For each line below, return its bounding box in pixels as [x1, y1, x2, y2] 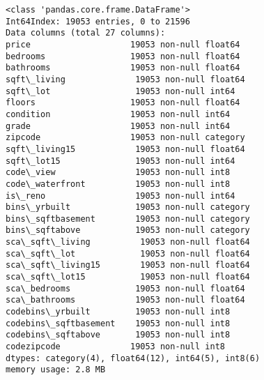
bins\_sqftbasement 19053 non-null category [6, 213, 250, 224]
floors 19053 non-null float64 [6, 98, 240, 108]
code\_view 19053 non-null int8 [6, 167, 231, 178]
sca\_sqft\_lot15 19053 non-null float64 [6, 272, 250, 282]
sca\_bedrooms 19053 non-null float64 [6, 283, 245, 294]
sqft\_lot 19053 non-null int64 [6, 86, 235, 96]
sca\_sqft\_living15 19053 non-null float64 [6, 260, 250, 271]
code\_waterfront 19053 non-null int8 [6, 178, 231, 189]
